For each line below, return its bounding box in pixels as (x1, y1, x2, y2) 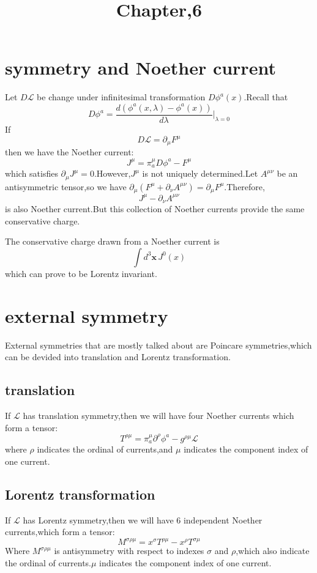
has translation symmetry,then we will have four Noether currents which (23, 409, 294, 422)
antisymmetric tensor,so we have (5, 180, 127, 193)
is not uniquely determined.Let (142, 167, 258, 180)
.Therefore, (224, 180, 265, 193)
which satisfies (5, 167, 58, 180)
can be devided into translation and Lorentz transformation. (5, 350, 231, 363)
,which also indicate (236, 544, 310, 557)
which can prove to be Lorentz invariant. (5, 267, 157, 279)
